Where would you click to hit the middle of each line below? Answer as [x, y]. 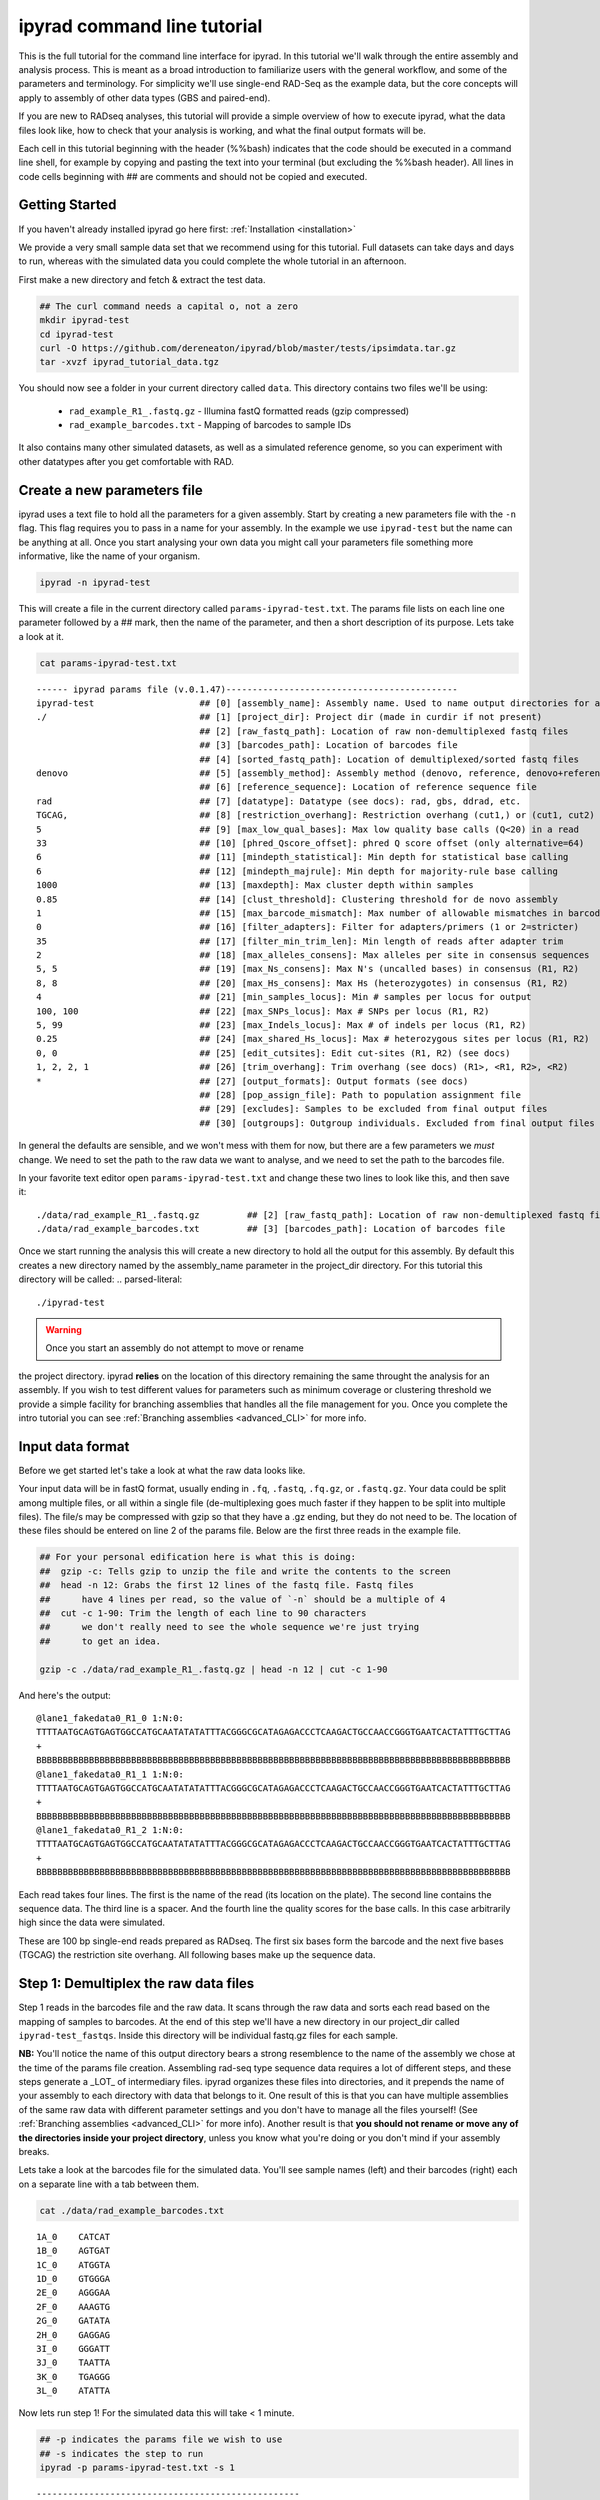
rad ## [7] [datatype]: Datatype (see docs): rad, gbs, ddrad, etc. [279, 801]
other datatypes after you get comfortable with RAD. [126, 461]
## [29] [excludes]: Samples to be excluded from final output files [373, 1109]
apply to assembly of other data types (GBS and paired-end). [144, 97]
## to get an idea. [100, 1641]
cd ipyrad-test [76, 334]
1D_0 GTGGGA [73, 2278]
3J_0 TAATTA [73, 2363]
